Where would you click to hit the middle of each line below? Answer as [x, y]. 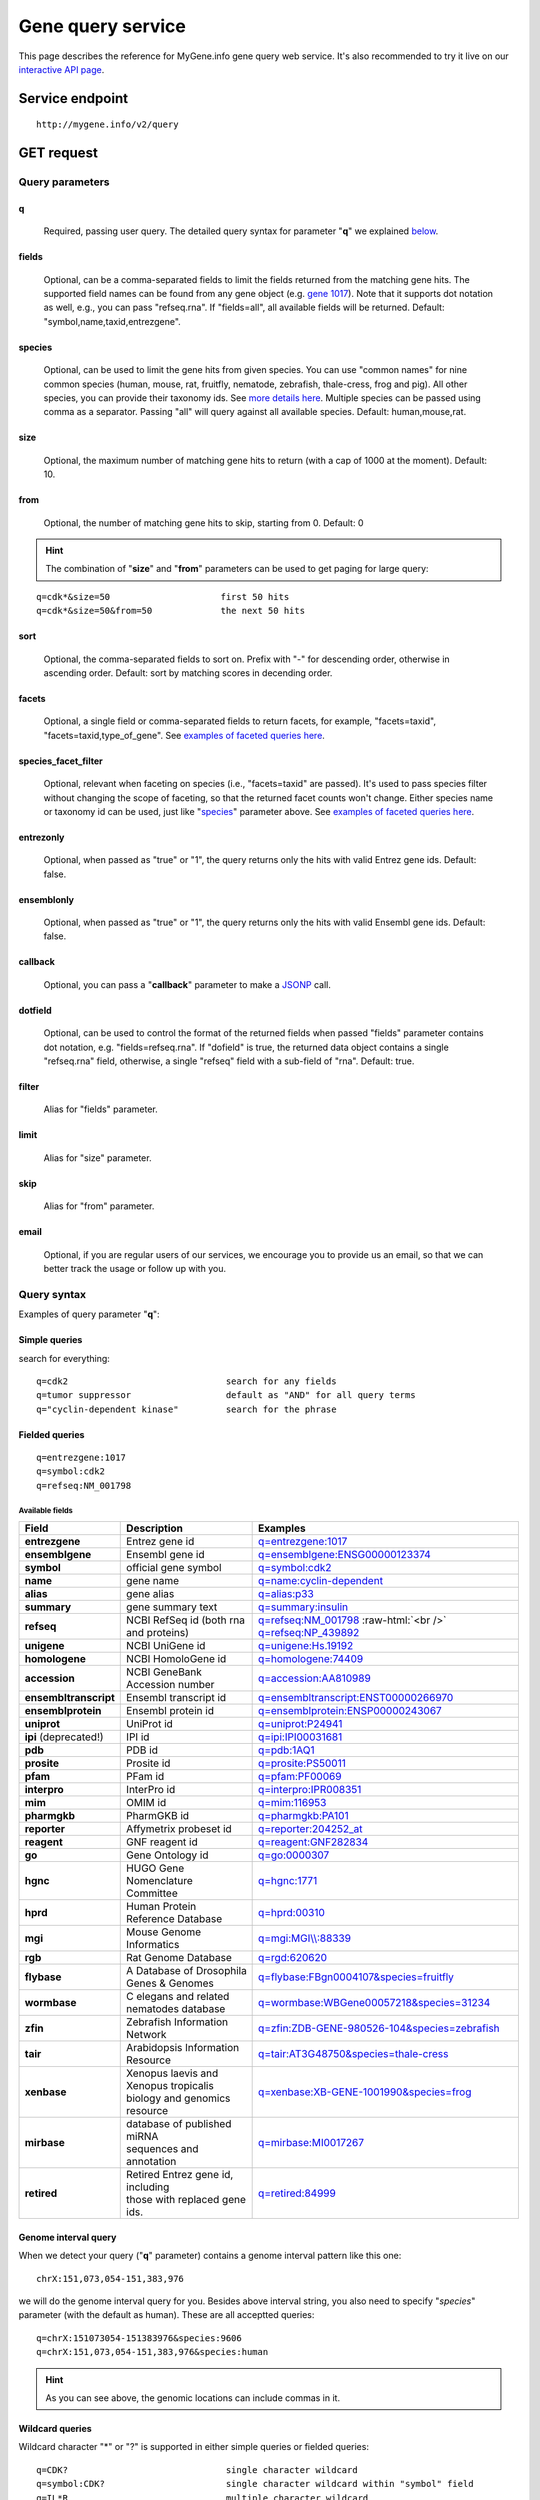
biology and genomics [178, 2098]
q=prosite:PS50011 [302, 1763]
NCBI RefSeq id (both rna [185, 1620]
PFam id [145, 1777]
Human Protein [161, 1907]
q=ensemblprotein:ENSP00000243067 [350, 1711]
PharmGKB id [158, 1816]
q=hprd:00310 [291, 1913]
